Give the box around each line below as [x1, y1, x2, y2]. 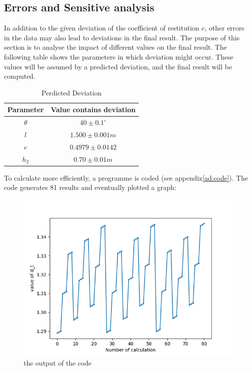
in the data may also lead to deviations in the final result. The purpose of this [4, 32, 240, 42]
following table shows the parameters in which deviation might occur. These [4, 51, 233, 62]
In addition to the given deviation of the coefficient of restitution [4, 23, 199, 33]
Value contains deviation [50, 104, 136, 115]
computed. [4, 71, 35, 81]
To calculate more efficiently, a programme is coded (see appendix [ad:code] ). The [4, 172, 248, 183]
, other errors [205, 23, 245, 33]
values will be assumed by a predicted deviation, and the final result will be [4, 61, 232, 71]
